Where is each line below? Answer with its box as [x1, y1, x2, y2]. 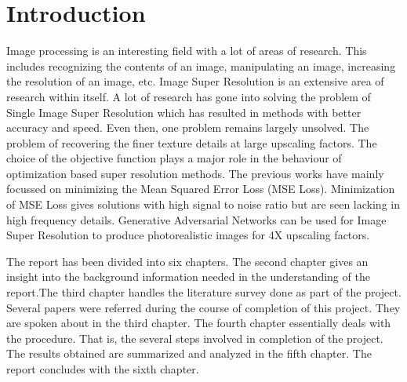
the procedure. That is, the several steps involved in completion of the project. [6, 329, 383, 346]
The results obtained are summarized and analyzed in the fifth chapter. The [6, 345, 372, 362]
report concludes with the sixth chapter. [6, 361, 199, 377]
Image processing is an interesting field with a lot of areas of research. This [6, 42, 367, 59]
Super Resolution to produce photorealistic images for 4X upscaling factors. [6, 227, 370, 243]
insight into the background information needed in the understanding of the [6, 268, 370, 285]
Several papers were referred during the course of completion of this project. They [6, 299, 401, 315]
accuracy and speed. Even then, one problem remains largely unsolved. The [6, 119, 369, 136]
